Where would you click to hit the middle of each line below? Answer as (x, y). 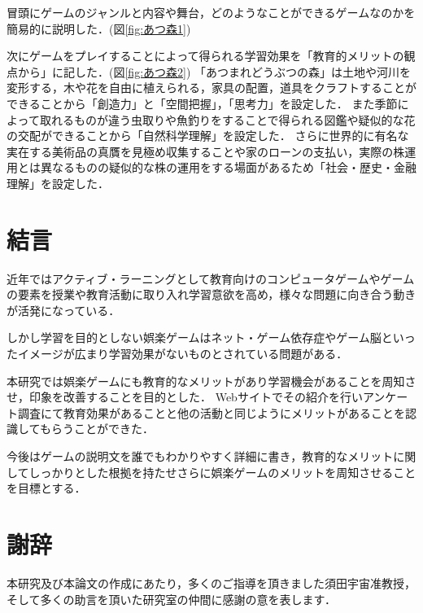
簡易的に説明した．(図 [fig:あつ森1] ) (99, 28)
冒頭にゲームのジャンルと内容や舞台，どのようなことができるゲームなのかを (211, 12)
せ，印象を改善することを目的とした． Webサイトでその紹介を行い (185, 397)
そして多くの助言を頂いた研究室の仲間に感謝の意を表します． (172, 599)
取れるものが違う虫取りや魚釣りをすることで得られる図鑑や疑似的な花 (227, 119)
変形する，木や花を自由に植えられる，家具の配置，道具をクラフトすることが (211, 88)
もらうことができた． (96, 429)
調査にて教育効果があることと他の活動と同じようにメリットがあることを (211, 412)
